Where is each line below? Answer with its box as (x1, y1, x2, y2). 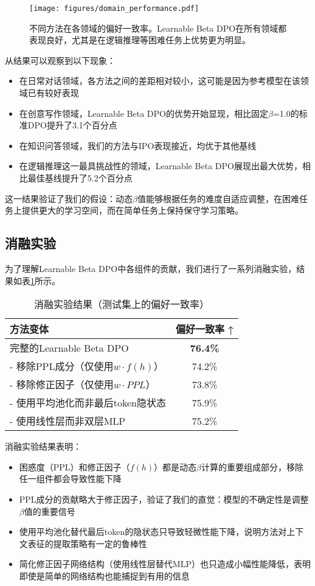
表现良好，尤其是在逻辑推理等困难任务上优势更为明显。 (29, 33, 251, 46)
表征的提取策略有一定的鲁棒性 (27, 537, 147, 549)
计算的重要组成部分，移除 (201, 460, 303, 473)
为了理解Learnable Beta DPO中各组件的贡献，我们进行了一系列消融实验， (5, 262, 297, 274)
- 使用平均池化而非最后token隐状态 (10, 396, 166, 410)
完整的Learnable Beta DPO (10, 341, 129, 355)
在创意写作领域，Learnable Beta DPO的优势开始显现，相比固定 (19, 106, 268, 119)
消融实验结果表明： (5, 440, 81, 453)
